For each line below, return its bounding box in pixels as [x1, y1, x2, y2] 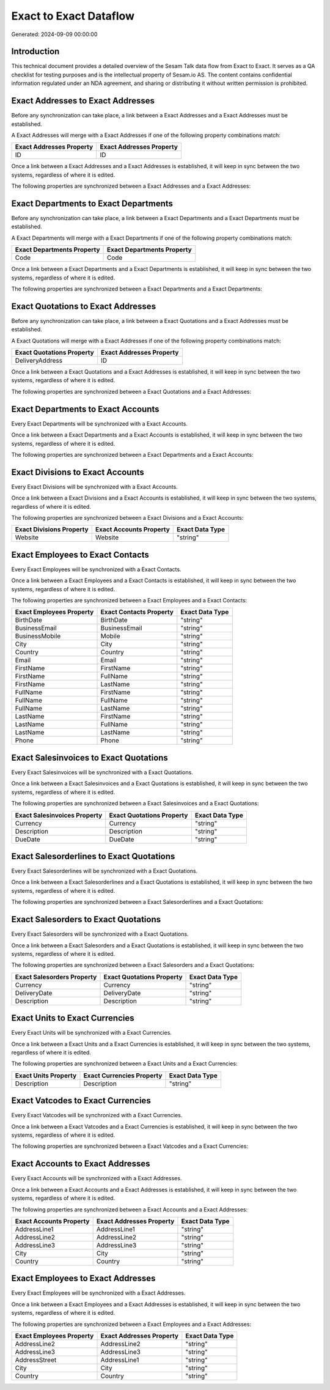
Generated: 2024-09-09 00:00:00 [11, 31, 98, 38]
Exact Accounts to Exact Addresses [11, 1159, 150, 1169]
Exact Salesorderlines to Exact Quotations [11, 851, 175, 862]
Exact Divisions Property [15, 525, 89, 534]
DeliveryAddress [15, 357, 63, 365]
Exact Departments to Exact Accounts [11, 404, 159, 414]
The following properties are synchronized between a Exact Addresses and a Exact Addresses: [11, 182, 251, 190]
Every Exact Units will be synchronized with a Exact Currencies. [11, 1029, 172, 1037]
